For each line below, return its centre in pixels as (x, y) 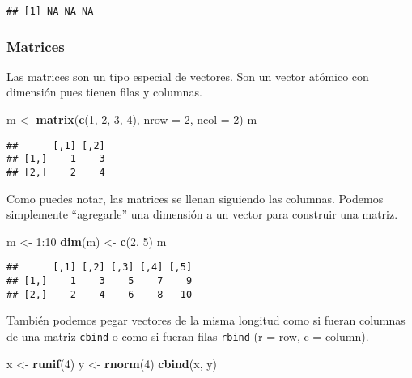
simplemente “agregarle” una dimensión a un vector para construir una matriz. (202, 214)
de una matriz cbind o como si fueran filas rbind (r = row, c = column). (188, 336)
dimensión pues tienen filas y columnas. (104, 92)
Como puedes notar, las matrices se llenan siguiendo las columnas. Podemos (195, 198)
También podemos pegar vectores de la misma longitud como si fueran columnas (206, 320)
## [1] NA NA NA (50, 11)
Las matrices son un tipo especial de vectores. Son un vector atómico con (188, 76)
